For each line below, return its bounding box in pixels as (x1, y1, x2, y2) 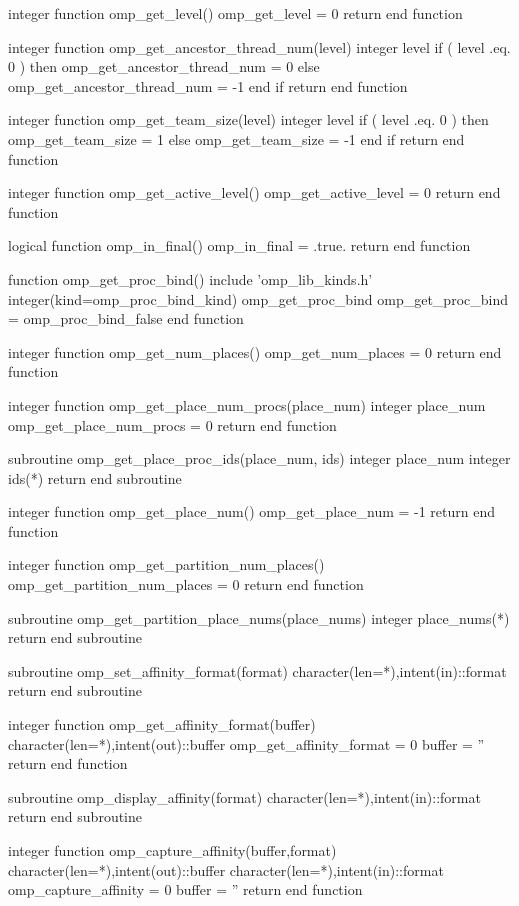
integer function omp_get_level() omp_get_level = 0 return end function (8, 3, 463, 23)
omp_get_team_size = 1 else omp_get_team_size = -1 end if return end (8, 128, 465, 149)
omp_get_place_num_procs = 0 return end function (8, 414, 337, 435)
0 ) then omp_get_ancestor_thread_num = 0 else (8, 56, 320, 77)
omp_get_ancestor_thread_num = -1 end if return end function (8, 75, 408, 96)
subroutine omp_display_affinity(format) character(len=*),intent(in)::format (8, 786, 481, 807)
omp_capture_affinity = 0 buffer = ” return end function (8, 879, 363, 900)
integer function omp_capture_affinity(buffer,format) (8, 840, 337, 860)
